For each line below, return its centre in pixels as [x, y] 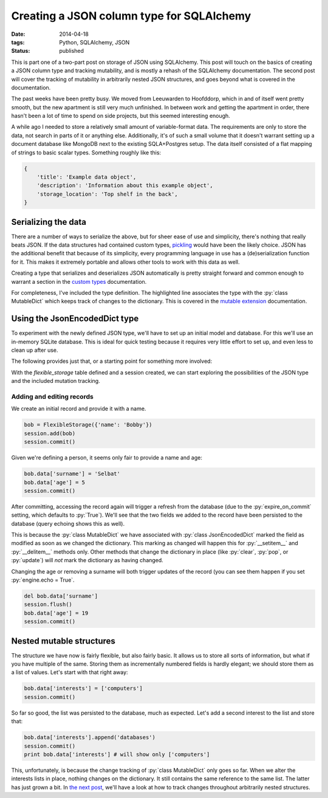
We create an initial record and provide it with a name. [79, 409]
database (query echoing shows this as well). [68, 523]
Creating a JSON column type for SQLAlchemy [131, 16]
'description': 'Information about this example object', [125, 186]
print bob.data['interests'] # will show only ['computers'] [117, 754]
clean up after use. [35, 350]
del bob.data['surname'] [61, 596]
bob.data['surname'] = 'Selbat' [72, 474]
